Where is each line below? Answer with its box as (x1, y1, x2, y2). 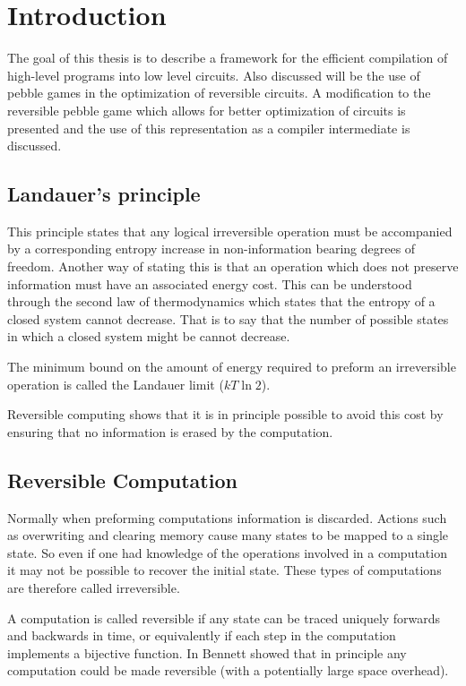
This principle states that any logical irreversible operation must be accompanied (7, 221, 453, 240)
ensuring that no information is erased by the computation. (7, 422, 333, 441)
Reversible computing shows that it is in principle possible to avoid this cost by (7, 405, 444, 424)
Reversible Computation (7, 466, 237, 493)
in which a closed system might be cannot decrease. (7, 327, 290, 346)
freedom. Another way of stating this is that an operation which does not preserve (7, 257, 459, 276)
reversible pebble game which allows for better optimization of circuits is (7, 100, 406, 119)
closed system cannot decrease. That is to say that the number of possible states (7, 309, 449, 328)
